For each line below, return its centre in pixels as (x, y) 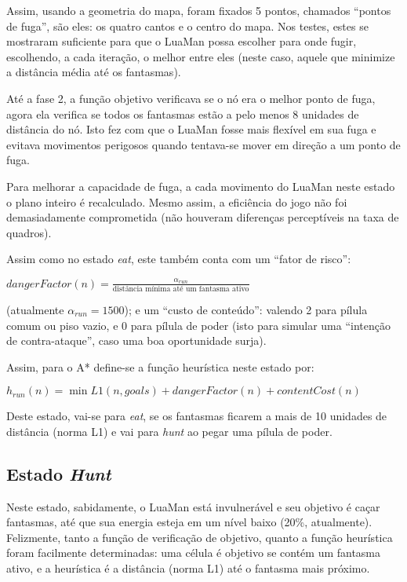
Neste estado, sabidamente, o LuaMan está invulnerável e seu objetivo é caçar (193, 506)
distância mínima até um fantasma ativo (181, 289)
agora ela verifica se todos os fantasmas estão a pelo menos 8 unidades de (183, 113)
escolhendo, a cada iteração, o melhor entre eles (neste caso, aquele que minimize (201, 56)
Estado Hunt (59, 473)
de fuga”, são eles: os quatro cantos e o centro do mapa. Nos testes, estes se (187, 26)
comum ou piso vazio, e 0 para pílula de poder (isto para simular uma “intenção (198, 325)
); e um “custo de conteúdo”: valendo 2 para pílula (246, 309)
